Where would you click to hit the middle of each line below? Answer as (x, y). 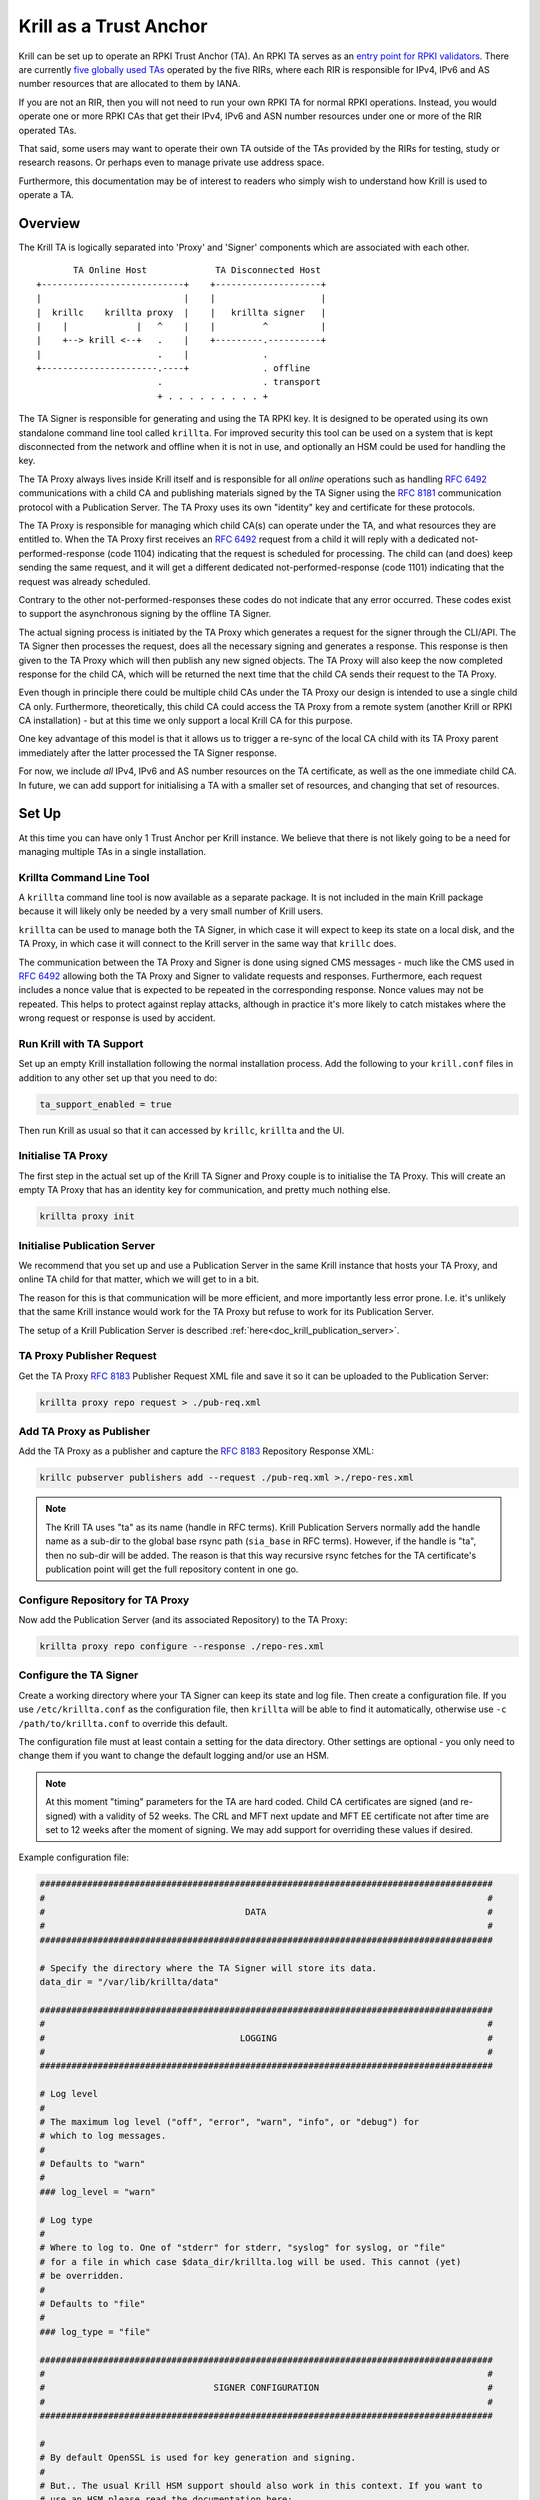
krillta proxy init (87, 1216)
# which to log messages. (103, 2136)
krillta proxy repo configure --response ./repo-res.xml (182, 1646)
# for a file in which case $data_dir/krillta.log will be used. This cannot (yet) (250, 2261)
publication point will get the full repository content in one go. (172, 1569)
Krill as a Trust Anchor (113, 26)
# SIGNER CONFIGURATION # (266, 2388)
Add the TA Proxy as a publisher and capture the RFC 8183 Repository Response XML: (196, 1451)
